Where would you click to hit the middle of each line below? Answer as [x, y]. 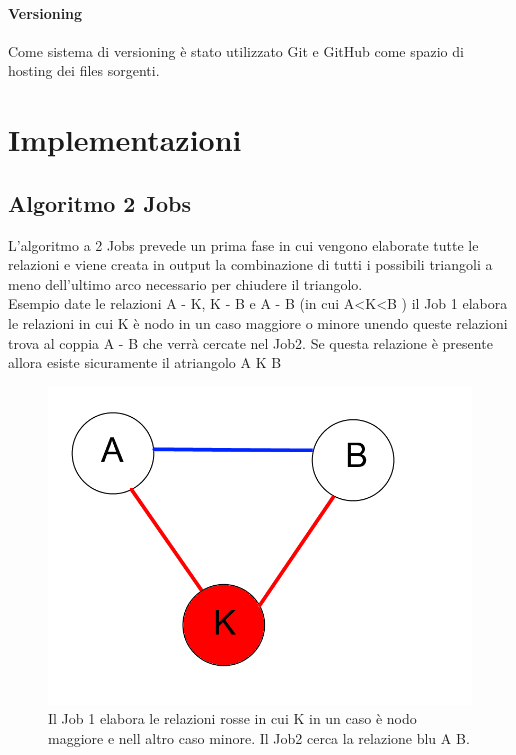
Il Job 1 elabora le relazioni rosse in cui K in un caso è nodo [232, 718]
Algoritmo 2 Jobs [99, 202]
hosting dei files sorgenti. [84, 70]
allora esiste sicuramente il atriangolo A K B [145, 362]
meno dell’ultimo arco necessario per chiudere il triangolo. [185, 283]
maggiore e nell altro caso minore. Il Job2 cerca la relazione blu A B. [259, 737]
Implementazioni [125, 139]
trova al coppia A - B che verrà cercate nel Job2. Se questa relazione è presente [250, 342]
